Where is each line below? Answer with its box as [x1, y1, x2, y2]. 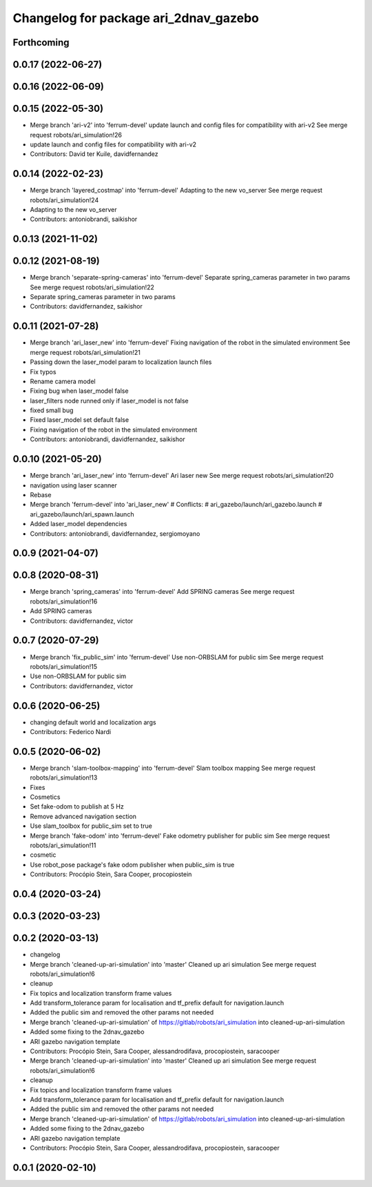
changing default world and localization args [30, 718, 156, 726]
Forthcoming [12, 37, 70, 48]
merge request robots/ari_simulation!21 [30, 348, 141, 356]
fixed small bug [30, 406, 74, 414]
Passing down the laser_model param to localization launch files [30, 358, 212, 366]
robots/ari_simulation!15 [30, 662, 98, 670]
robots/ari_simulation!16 [30, 597, 98, 606]
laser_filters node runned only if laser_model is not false [30, 396, 189, 405]
